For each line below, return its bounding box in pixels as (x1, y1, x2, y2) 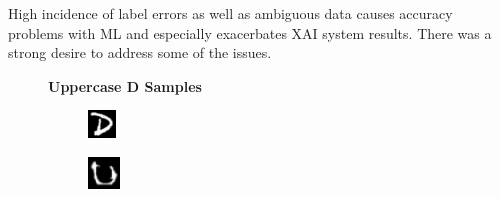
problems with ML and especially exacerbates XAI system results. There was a (8, 22, 492, 43)
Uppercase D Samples (48, 75, 202, 96)
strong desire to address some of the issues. (8, 42, 272, 63)
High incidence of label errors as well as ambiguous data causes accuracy (8, 3, 453, 23)
